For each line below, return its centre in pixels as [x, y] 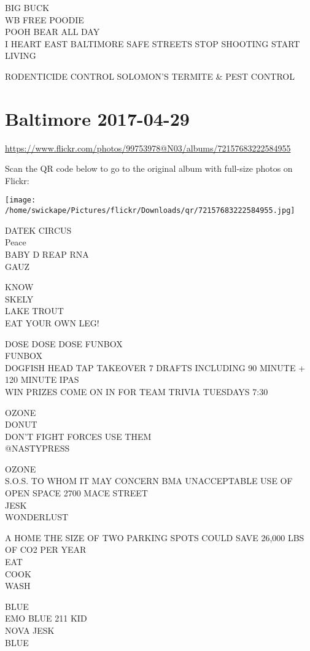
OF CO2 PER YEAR [46, 549]
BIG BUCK [27, 7]
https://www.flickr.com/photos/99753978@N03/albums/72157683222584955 [148, 148]
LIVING [21, 56]
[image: [21, 200]
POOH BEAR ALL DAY [52, 32]
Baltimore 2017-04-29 [97, 118]
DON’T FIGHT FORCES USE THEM [78, 436]
